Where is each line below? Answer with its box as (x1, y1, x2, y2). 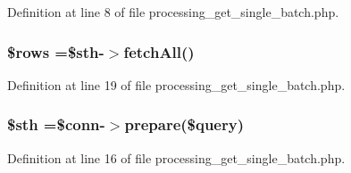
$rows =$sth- (7, 40, 104, 62)
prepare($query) (124, 113, 244, 136)
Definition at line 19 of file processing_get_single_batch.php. (7, 75, 346, 94)
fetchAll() (123, 40, 195, 62)
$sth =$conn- (7, 113, 105, 136)
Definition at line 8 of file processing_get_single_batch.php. (7, 3, 339, 21)
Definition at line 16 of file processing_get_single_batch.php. (7, 148, 346, 167)
